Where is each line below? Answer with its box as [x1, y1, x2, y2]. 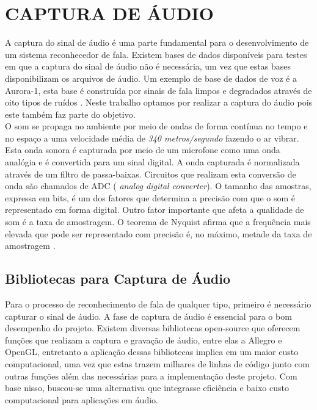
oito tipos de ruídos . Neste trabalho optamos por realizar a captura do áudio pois [5, 96, 313, 109]
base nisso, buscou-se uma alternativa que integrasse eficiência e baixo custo [5, 381, 289, 394]
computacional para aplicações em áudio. [5, 393, 158, 406]
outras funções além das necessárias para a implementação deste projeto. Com [5, 369, 297, 382]
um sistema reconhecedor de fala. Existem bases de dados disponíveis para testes [5, 48, 307, 60]
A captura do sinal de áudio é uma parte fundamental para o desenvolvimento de [5, 36, 309, 49]
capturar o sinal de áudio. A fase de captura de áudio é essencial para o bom [5, 309, 292, 322]
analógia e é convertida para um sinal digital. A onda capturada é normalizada [5, 156, 300, 168]
